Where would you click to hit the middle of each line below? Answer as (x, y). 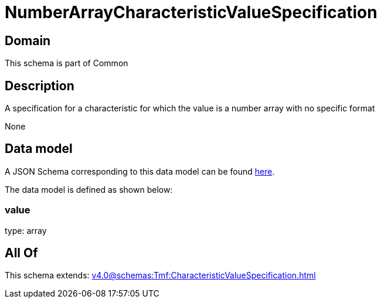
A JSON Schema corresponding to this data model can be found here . (140, 171)
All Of (21, 253)
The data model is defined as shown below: (89, 189)
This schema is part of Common (67, 63)
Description (40, 86)
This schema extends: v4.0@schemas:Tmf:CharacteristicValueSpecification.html (160, 275)
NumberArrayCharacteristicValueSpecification (191, 12)
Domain (28, 40)
